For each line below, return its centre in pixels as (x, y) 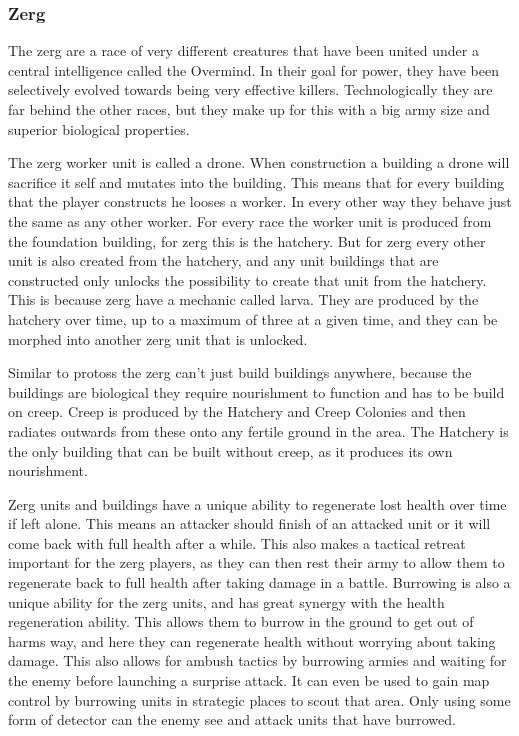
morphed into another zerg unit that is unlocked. (158, 338)
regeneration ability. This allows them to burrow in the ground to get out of (241, 621)
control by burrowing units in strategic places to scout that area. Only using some (259, 699)
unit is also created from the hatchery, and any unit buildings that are (223, 260)
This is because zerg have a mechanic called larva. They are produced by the (243, 299)
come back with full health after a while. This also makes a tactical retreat (237, 542)
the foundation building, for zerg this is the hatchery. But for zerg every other (247, 240)
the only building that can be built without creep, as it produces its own (230, 450)
